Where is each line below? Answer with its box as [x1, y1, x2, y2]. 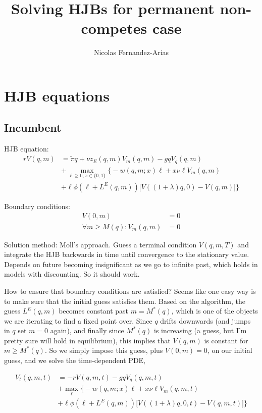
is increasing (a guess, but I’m [153, 325, 247, 336]
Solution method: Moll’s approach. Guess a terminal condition [4, 239, 197, 249]
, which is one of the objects [171, 305, 258, 316]
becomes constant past [59, 305, 129, 316]
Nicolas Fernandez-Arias [93, 47, 169, 58]
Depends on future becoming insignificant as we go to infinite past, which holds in [4, 259, 258, 269]
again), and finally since [50, 325, 124, 336]
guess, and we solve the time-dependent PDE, [4, 355, 146, 366]
